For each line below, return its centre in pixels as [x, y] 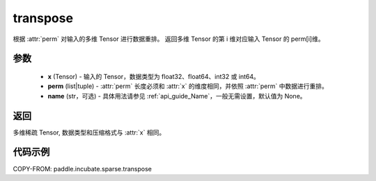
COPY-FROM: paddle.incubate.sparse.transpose [83, 169]
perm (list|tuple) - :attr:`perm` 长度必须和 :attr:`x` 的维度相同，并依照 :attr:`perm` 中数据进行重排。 [188, 86]
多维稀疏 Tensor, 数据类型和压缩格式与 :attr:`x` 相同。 [89, 132]
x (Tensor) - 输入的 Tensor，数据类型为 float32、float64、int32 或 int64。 [154, 76]
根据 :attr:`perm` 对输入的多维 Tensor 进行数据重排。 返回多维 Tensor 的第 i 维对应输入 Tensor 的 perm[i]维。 [169, 39]
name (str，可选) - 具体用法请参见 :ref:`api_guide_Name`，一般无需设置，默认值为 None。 [177, 96]
